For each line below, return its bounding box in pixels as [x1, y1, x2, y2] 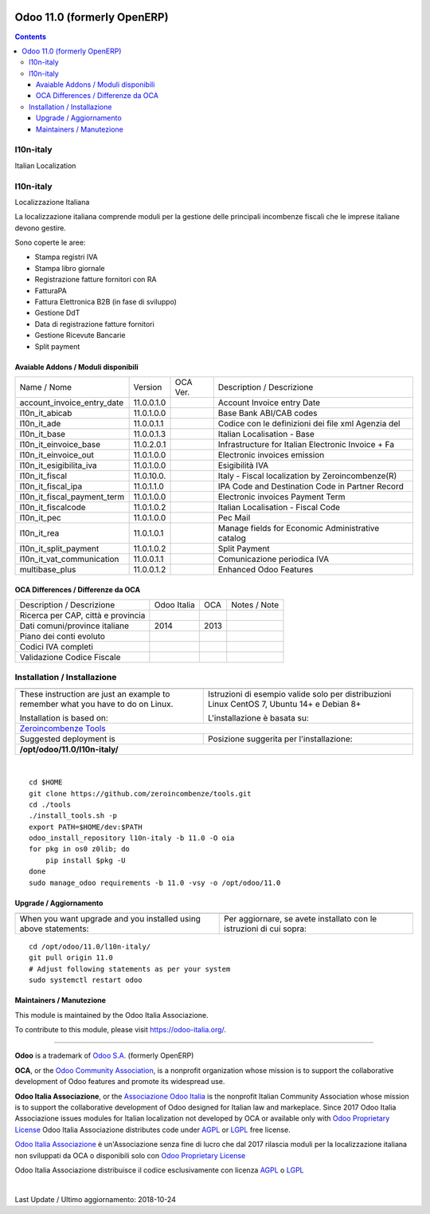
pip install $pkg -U [45, 855, 126, 865]
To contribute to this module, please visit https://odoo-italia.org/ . [14, 1025, 227, 1034]
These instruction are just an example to [19, 688, 170, 699]
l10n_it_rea [19, 528, 60, 538]
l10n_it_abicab [19, 407, 72, 418]
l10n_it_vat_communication [19, 554, 119, 564]
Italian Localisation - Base [217, 429, 315, 439]
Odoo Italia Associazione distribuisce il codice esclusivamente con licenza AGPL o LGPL [14, 1165, 304, 1175]
